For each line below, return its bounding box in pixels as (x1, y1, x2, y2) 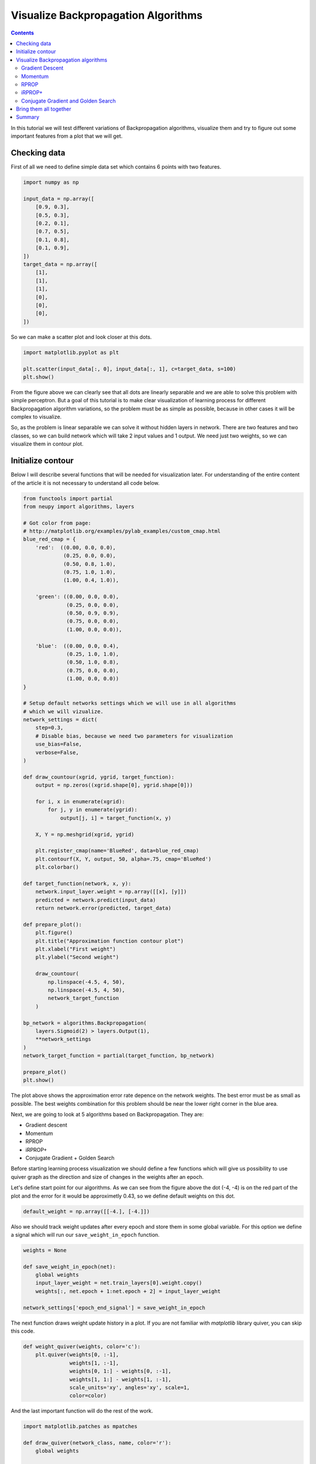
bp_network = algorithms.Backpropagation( (23, 1020, 147, 1026)
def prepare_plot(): (23, 921, 82, 928)
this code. (11, 1327, 35, 1335)
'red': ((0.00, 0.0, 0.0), (35, 544, 116, 550)
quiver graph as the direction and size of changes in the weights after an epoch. (11, 1173, 204, 1180)
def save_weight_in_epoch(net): (23, 1263, 116, 1270)
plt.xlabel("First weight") (35, 946, 116, 952)
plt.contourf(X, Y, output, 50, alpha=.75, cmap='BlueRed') (35, 856, 212, 862)
